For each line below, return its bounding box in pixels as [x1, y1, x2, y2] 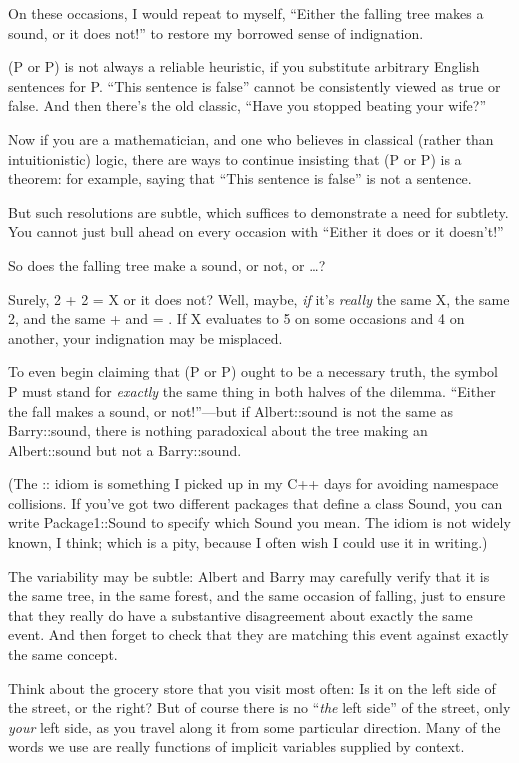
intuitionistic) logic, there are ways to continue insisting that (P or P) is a [8, 148, 462, 169]
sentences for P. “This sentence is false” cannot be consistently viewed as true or [8, 75, 501, 96]
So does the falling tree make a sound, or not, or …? [8, 254, 326, 275]
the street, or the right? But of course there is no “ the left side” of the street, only [8, 697, 511, 718]
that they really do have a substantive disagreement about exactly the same [8, 604, 473, 625]
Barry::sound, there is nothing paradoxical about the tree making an [8, 420, 428, 441]
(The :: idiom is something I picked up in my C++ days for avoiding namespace [8, 473, 499, 494]
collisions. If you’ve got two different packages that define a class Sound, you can [8, 492, 503, 513]
